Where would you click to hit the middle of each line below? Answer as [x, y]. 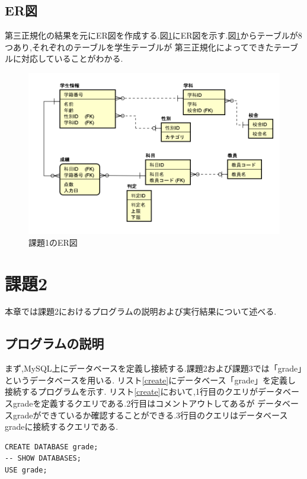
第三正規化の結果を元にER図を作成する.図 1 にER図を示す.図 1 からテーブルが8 [153, 35]
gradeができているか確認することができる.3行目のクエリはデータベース [150, 415]
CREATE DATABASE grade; [52, 447]
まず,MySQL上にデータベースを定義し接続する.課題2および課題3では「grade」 [153, 368]
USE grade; [26, 470]
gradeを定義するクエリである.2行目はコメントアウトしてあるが [134, 403]
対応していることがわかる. [72, 58]
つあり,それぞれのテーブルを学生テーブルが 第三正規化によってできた [139, 47]
